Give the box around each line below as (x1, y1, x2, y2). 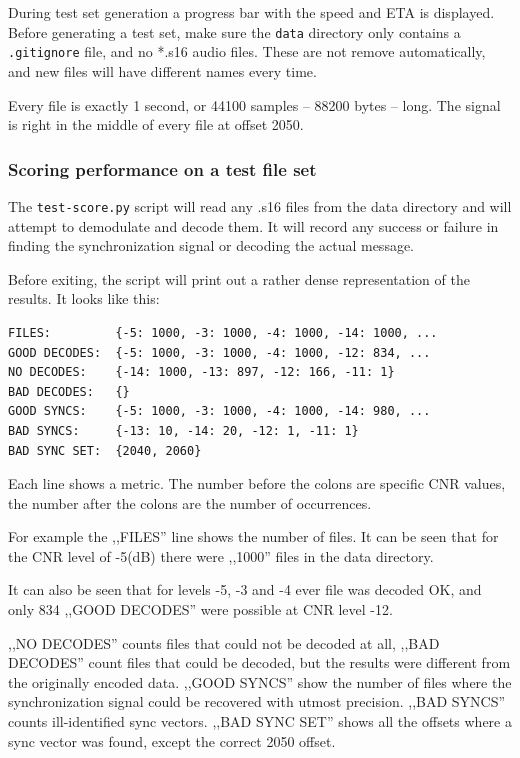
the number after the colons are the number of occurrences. (8, 492, 372, 513)
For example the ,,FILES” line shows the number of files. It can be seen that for (8, 526, 499, 547)
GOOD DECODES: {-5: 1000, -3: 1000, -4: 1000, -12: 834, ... (8, 345, 431, 360)
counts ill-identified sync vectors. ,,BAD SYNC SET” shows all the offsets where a (8, 711, 512, 732)
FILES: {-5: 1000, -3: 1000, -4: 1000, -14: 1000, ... (8, 325, 438, 340)
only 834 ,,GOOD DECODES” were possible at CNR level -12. (8, 599, 393, 620)
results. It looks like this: (8, 288, 160, 309)
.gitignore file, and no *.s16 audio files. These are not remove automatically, (8, 41, 486, 62)
